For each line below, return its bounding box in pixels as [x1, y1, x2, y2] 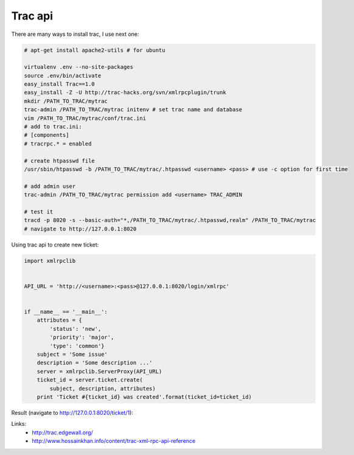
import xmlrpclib [24, 257, 76, 264]
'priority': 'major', [49, 334, 114, 341]
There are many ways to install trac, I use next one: [11, 30, 139, 38]
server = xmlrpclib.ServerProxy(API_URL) [36, 368, 162, 375]
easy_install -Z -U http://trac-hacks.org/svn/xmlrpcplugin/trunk [24, 89, 226, 96]
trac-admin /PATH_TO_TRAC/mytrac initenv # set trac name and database [24, 106, 243, 113]
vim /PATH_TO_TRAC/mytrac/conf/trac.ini [24, 114, 146, 122]
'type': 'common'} [49, 342, 105, 349]
